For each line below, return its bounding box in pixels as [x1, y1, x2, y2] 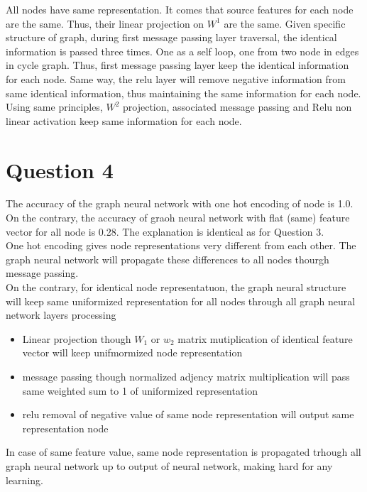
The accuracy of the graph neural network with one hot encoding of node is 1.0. [6, 196, 354, 211]
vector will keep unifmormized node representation [22, 345, 243, 360]
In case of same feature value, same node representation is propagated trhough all [6, 444, 361, 459]
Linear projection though [22, 331, 131, 346]
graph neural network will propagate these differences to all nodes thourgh [6, 251, 329, 266]
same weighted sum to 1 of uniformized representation [22, 383, 258, 398]
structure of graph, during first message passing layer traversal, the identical [6, 30, 337, 45]
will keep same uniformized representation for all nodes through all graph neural [6, 293, 356, 308]
